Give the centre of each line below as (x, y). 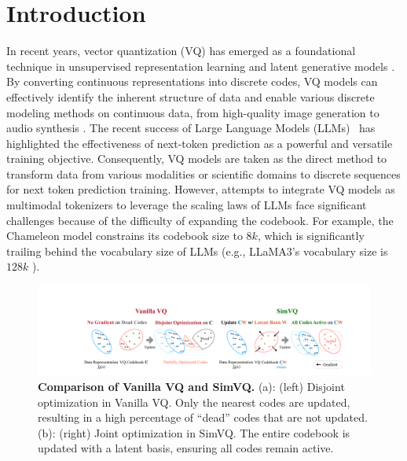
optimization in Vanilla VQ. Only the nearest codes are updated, (194, 402)
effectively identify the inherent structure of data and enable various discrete (191, 96)
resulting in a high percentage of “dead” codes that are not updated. (203, 417)
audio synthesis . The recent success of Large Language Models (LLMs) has (191, 128)
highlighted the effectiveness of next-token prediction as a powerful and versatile (200, 143)
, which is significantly (311, 236)
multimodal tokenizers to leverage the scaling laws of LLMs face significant (187, 205)
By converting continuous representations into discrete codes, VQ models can (192, 81)
